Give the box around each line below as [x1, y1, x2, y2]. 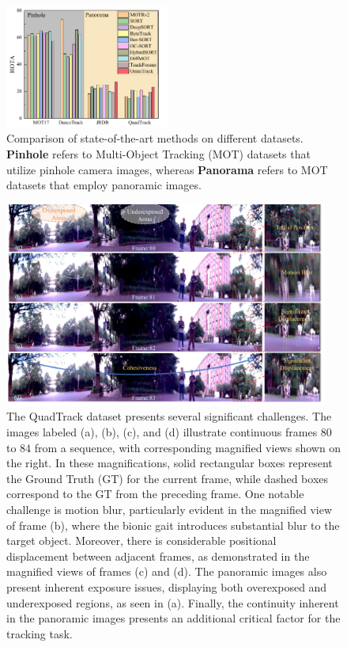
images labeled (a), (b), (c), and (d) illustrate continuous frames [6, 424, 318, 440]
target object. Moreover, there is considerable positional [6, 532, 277, 549]
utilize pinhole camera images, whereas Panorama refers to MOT [6, 161, 328, 177]
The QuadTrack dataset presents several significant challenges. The [6, 408, 332, 424]
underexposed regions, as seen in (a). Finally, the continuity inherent [6, 594, 339, 611]
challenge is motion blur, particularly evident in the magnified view [6, 501, 333, 518]
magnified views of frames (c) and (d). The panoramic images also [6, 563, 327, 580]
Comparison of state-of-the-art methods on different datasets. [6, 130, 304, 147]
